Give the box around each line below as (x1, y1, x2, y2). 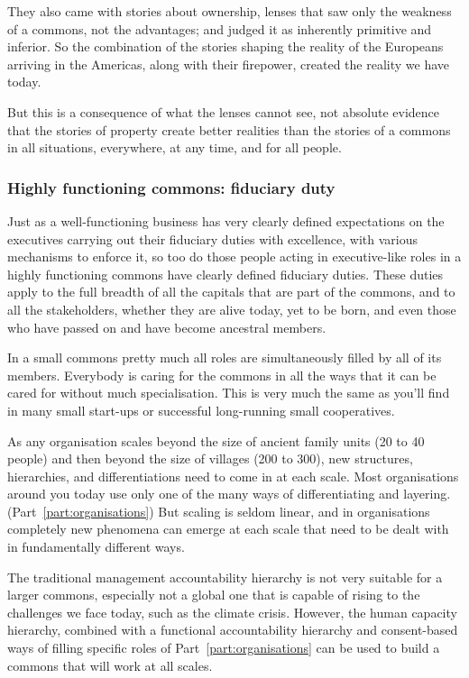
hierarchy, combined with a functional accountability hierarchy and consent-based (7, 620, 458, 639)
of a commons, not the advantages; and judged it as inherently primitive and (7, 19, 432, 38)
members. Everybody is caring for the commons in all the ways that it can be (7, 365, 437, 384)
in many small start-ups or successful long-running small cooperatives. (7, 400, 395, 419)
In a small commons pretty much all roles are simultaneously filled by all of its (7, 348, 442, 367)
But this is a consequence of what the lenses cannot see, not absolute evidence (7, 102, 439, 121)
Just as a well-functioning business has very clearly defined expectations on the (7, 211, 445, 230)
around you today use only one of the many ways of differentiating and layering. (7, 484, 451, 503)
